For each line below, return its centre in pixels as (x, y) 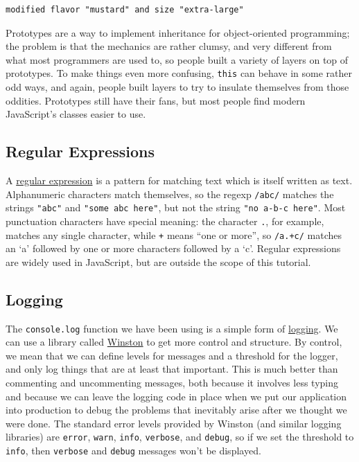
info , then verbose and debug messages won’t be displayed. (133, 451)
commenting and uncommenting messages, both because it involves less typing (172, 383)
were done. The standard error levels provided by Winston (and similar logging (174, 423)
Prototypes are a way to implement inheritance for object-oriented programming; (178, 32)
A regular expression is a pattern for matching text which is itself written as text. (179, 180)
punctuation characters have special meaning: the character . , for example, (165, 221)
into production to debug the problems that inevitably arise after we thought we (176, 410)
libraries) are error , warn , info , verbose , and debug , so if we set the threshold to (180, 437)
